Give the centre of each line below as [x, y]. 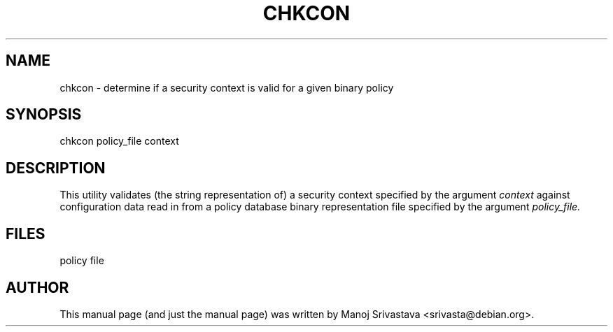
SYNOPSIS [44, 115]
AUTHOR [37, 287]
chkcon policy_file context [119, 141]
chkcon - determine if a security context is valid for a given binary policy [227, 87]
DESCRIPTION [56, 168]
